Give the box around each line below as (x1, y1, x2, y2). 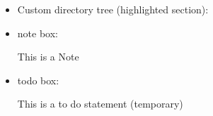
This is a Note (17, 49, 79, 64)
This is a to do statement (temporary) (17, 96, 183, 111)
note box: (17, 25, 58, 40)
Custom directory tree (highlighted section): (17, 2, 209, 16)
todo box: (17, 72, 59, 87)
